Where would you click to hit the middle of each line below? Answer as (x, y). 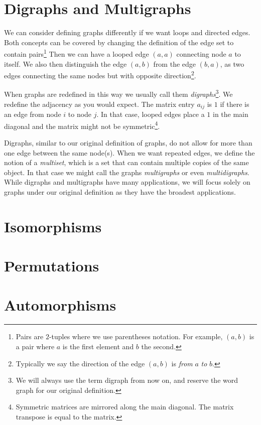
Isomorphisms (53, 226)
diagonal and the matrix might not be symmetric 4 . (82, 125)
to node (80, 114)
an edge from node (33, 114)
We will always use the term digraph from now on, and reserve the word (127, 380)
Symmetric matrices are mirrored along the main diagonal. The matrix (125, 407)
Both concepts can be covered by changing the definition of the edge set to (119, 42)
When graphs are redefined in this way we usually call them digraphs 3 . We (118, 93)
